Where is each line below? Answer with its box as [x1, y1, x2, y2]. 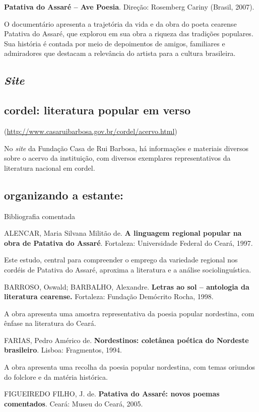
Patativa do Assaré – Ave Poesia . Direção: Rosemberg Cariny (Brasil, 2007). [4, 2, 254, 12]
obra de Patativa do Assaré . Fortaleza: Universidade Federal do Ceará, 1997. [4, 237, 253, 248]
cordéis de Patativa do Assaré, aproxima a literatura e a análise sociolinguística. [4, 264, 251, 274]
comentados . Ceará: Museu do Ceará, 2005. [4, 398, 143, 408]
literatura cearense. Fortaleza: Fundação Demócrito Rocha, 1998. [4, 291, 214, 302]
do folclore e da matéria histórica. [4, 371, 108, 382]
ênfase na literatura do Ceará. [4, 318, 96, 328]
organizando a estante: [4, 187, 123, 202]
